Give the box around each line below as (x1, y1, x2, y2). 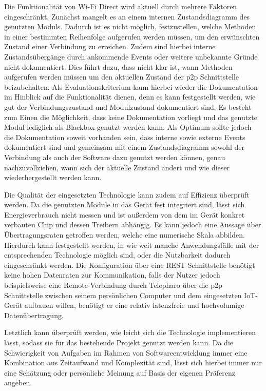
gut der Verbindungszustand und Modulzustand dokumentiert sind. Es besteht (4, 101, 252, 112)
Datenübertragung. (4, 309, 64, 320)
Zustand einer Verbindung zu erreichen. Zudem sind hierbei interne (4, 41, 216, 52)
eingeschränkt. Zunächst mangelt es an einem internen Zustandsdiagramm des (4, 11, 250, 22)
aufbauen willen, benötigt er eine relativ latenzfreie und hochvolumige (24, 300, 244, 310)
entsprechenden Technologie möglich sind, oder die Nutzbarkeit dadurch (4, 249, 231, 260)
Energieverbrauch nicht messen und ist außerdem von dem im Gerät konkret (4, 209, 245, 220)
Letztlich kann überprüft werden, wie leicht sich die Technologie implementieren (4, 327, 256, 338)
